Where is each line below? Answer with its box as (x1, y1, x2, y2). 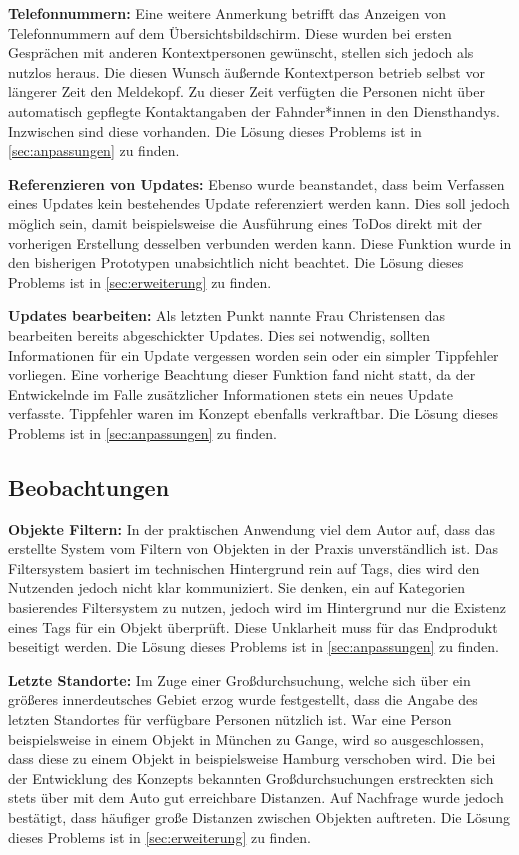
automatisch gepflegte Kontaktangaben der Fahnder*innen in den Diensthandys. (8, 100, 500, 121)
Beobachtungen (8, 471, 170, 502)
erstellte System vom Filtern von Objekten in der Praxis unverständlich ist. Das (8, 538, 499, 559)
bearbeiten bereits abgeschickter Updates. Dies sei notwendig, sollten (8, 324, 430, 345)
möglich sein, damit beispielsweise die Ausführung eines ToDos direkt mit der (8, 212, 483, 233)
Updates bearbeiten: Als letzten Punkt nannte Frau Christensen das (8, 305, 446, 326)
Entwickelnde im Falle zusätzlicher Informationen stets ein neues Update (8, 383, 453, 404)
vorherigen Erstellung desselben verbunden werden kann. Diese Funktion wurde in (8, 232, 512, 253)
